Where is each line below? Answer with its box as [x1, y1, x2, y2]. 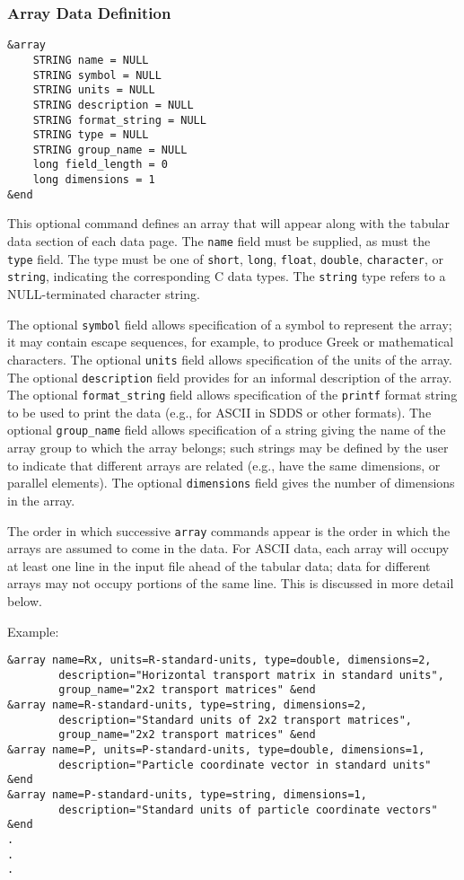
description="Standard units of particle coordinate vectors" [58, 803, 438, 816]
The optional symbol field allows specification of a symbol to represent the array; [7, 314, 452, 333]
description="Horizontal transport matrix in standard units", [58, 668, 444, 682]
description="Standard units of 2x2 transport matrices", [58, 713, 413, 726]
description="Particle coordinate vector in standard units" [58, 758, 432, 771]
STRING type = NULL [32, 128, 149, 142]
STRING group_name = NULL [32, 143, 188, 156]
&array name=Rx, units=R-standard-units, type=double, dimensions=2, [7, 654, 432, 667]
